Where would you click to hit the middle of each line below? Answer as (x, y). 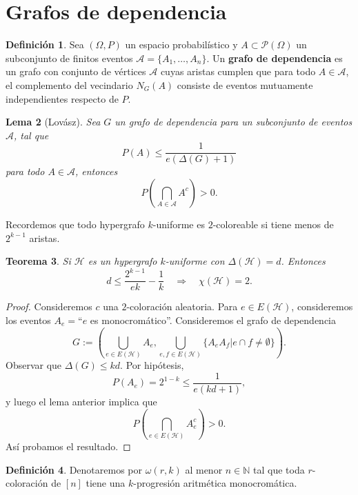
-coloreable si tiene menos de (273, 224)
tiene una (106, 483)
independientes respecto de (62, 98)
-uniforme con (195, 261)
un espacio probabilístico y (181, 44)
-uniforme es (179, 224)
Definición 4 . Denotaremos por (74, 469)
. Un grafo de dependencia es (275, 58)
